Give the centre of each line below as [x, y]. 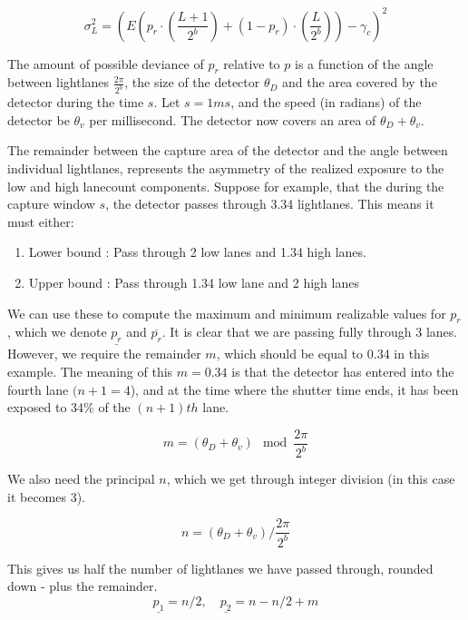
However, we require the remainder [104, 354]
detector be [39, 119]
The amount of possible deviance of [106, 63]
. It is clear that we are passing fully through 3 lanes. [310, 332]
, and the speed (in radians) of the [326, 102]
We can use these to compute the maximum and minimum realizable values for [227, 313]
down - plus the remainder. [83, 586]
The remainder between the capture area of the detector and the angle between [228, 150]
